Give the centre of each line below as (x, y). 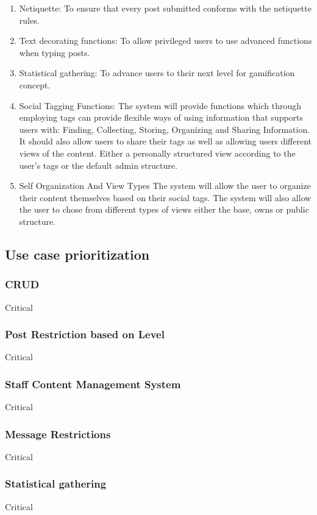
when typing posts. (55, 52)
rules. (29, 20)
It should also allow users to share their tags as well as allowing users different (166, 141)
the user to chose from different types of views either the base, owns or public (164, 209)
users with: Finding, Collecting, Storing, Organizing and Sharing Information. (165, 129)
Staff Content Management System (93, 384)
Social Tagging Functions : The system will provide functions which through (160, 105)
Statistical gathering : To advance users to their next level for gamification (157, 73)
